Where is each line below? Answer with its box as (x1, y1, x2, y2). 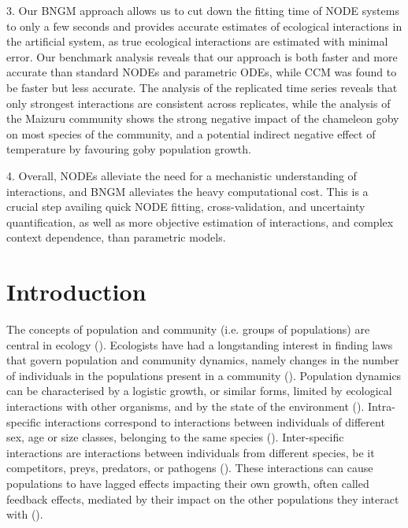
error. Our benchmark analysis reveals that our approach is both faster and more (6, 48, 398, 65)
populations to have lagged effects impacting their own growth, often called (6, 474, 369, 491)
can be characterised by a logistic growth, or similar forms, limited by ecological (6, 382, 392, 399)
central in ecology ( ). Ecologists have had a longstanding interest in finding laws (6, 336, 393, 353)
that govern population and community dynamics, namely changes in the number (6, 352, 399, 368)
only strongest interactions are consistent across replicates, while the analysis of (6, 94, 391, 111)
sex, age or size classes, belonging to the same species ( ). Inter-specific (6, 429, 344, 445)
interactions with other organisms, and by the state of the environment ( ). (6, 398, 365, 414)
